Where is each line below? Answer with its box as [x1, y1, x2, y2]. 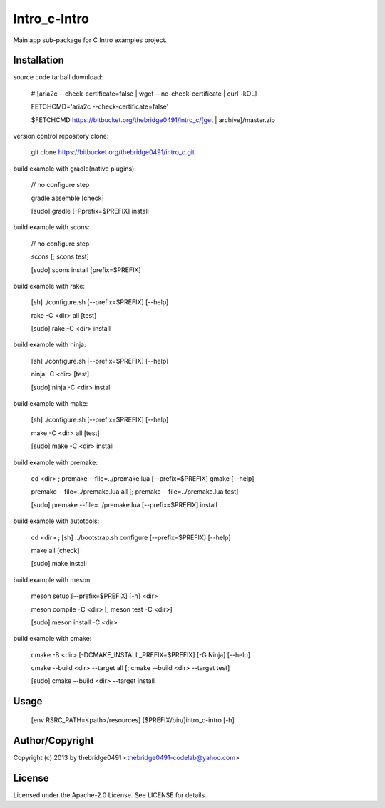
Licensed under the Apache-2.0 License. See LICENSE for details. [13, 790, 207, 799]
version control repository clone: [13, 132, 109, 141]
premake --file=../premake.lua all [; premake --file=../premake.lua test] [31, 487, 239, 496]
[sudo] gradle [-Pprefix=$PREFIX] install [31, 206, 149, 215]
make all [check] [31, 546, 80, 554]
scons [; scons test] [31, 252, 89, 261]
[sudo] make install [31, 559, 87, 568]
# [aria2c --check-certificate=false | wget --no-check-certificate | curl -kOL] [31, 89, 257, 98]
